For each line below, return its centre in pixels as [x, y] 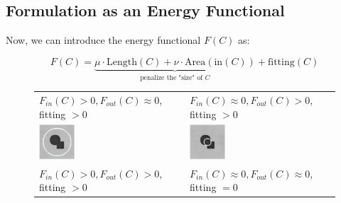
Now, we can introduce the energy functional [103, 40]
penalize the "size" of [172, 77]
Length [121, 62]
